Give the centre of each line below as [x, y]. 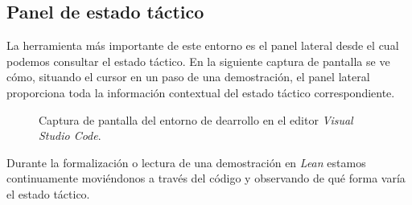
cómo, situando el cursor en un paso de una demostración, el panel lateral [188, 77]
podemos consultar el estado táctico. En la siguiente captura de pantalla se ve [198, 61]
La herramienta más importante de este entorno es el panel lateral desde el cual [203, 45]
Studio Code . [70, 135]
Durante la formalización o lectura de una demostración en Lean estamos [186, 162]
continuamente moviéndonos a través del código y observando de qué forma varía [206, 178]
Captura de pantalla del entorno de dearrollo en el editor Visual [196, 119]
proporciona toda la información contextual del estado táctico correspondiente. [201, 92]
